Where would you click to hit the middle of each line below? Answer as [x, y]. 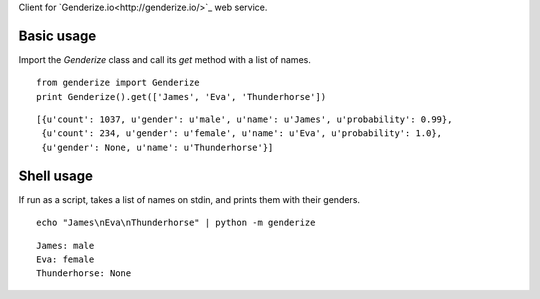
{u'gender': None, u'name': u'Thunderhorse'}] [157, 147]
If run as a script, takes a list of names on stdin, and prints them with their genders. [189, 199]
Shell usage [56, 175]
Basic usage [57, 35]
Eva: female [65, 259]
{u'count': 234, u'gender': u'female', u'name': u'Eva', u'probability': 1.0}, [242, 133]
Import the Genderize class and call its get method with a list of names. [165, 59]
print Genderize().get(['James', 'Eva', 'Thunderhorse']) [181, 96]
